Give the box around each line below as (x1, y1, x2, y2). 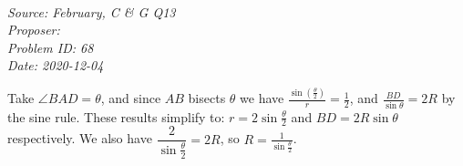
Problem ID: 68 (7, 37, 94, 57)
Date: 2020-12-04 (7, 56, 104, 75)
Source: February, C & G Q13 (7, 2, 176, 21)
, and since (100, 88, 161, 108)
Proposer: (7, 20, 60, 39)
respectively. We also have (7, 129, 152, 148)
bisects (188, 88, 226, 108)
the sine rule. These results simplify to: (7, 107, 225, 126)
